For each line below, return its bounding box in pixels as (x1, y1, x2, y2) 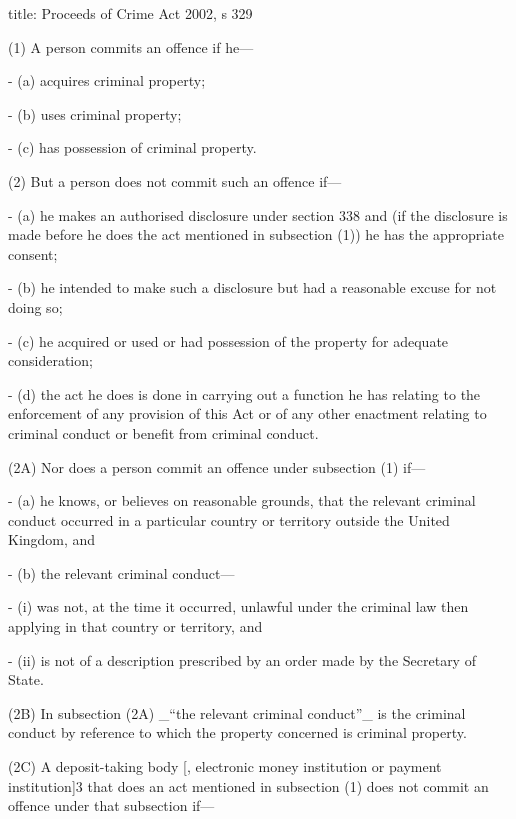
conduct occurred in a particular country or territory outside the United (8, 509, 450, 530)
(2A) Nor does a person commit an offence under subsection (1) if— (8, 456, 426, 477)
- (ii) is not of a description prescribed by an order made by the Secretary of (8, 649, 476, 670)
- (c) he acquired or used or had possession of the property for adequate (8, 330, 449, 351)
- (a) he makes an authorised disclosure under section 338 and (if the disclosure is (8, 204, 508, 225)
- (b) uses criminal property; (8, 103, 182, 124)
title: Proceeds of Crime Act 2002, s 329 (8, 3, 253, 23)
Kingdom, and (8, 529, 96, 550)
